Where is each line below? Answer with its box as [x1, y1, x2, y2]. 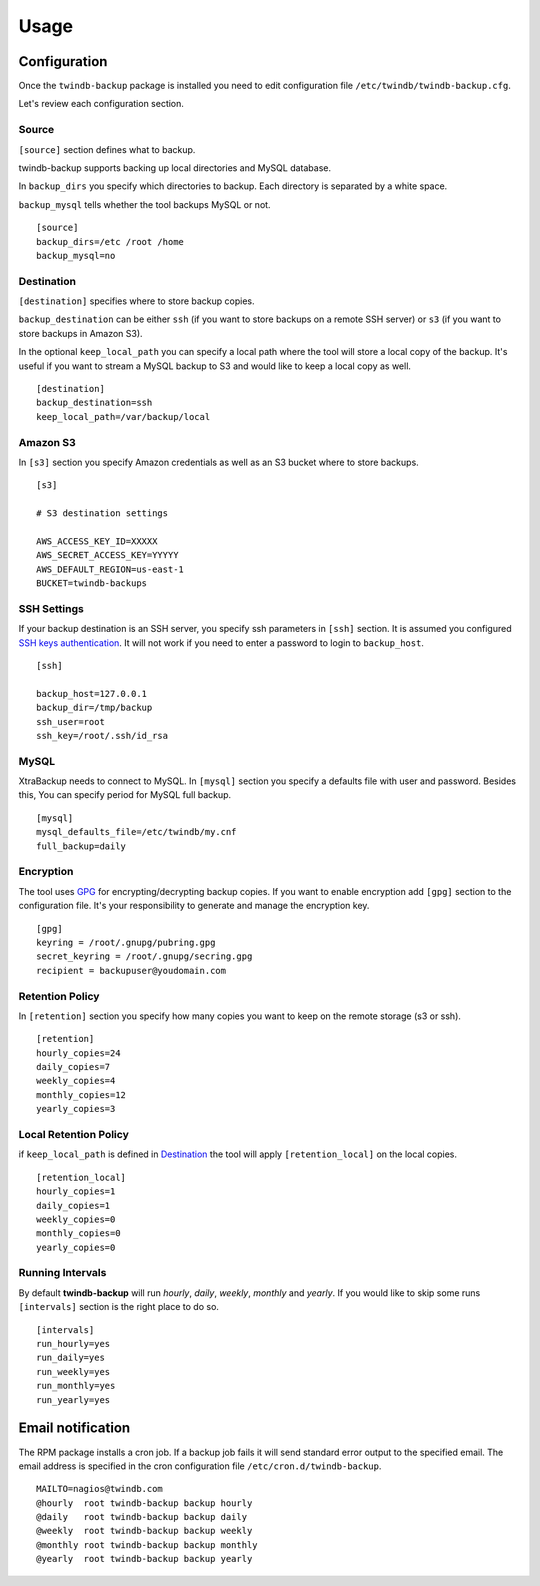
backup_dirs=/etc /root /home [36, 236, 185, 247]
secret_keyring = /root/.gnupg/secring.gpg [36, 951, 253, 962]
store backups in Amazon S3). [18, 327, 144, 339]
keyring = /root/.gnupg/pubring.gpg [36, 936, 216, 948]
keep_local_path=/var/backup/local [36, 411, 211, 422]
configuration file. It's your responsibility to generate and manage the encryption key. [18, 900, 370, 912]
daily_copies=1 [36, 1200, 111, 1211]
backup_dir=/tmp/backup [36, 702, 153, 714]
